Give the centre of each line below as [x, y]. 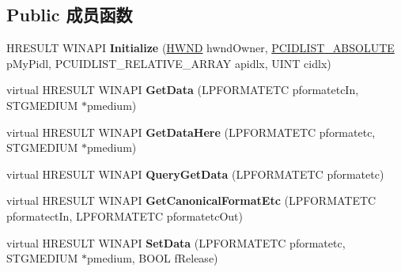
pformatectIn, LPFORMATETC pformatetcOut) [125, 215]
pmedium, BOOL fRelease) [153, 258]
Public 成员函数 [70, 15]
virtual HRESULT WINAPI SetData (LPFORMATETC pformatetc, [176, 242]
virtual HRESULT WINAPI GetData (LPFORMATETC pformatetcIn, [183, 90]
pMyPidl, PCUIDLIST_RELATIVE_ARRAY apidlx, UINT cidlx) [169, 63]
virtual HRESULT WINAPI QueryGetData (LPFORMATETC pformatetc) [195, 174]
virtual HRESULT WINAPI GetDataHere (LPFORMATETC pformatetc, [191, 132]
